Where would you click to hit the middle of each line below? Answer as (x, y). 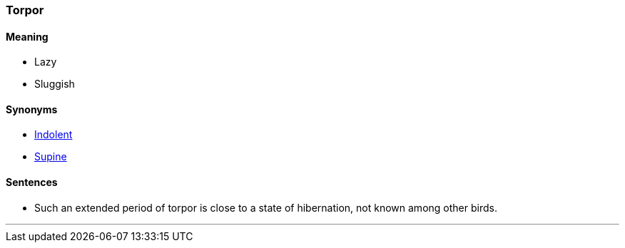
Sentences (32, 182)
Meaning (27, 36)
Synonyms (32, 109)
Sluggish (55, 84)
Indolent (54, 135)
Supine (51, 157)
